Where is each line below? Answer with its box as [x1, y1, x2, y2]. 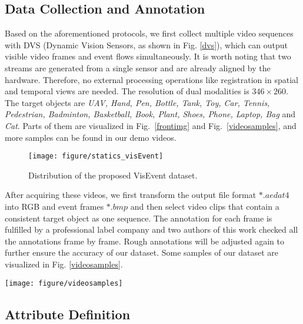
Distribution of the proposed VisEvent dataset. [28, 168, 198, 181]
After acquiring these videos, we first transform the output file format [5, 189, 257, 201]
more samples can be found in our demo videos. [5, 131, 177, 143]
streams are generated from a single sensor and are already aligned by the [5, 61, 271, 74]
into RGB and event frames [5, 200, 104, 212]
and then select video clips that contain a [130, 200, 279, 212]
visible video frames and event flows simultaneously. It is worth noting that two [5, 50, 291, 62]
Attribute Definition [5, 305, 131, 323]
